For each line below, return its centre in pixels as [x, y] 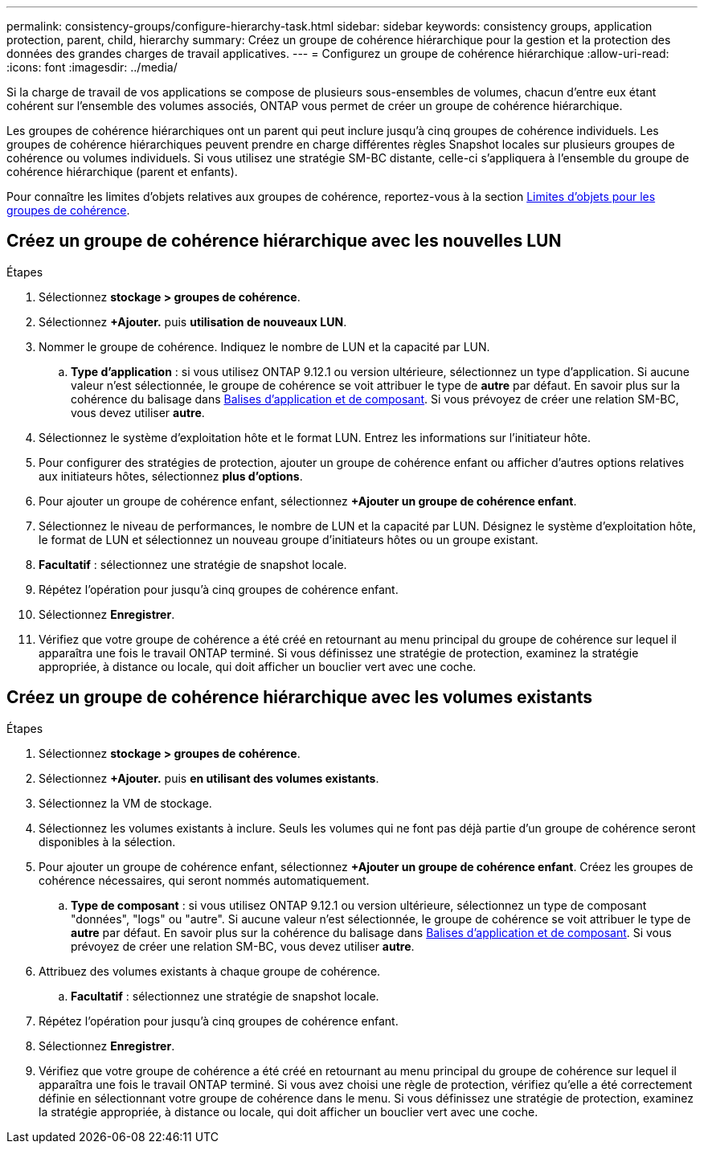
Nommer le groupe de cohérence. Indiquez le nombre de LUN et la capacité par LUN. [264, 346]
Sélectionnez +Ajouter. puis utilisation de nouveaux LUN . [193, 321]
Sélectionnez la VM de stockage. [125, 803]
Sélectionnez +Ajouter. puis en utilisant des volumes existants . [209, 778]
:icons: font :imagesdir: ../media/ [92, 67]
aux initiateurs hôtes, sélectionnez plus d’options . [171, 476]
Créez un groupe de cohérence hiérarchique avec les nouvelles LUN [284, 241]
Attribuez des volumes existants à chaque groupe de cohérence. [210, 971]
